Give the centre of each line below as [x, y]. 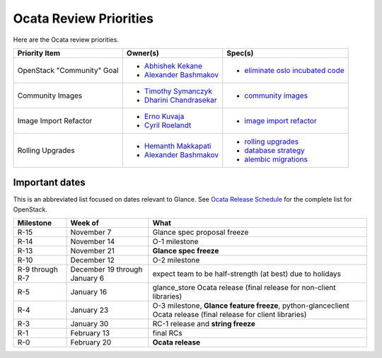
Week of [85, 223]
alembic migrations [276, 159]
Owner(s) [143, 53]
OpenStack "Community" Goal [68, 70]
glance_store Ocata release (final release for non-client [244, 288]
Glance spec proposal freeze [201, 232]
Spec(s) [240, 53]
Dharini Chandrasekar [180, 100]
